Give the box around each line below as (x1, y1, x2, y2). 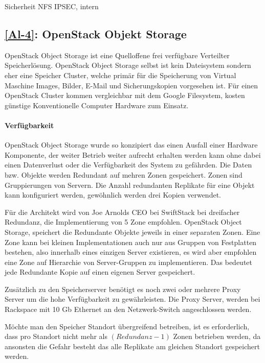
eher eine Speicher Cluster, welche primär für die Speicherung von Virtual (5, 69, 236, 80)
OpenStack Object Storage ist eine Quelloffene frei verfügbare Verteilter (5, 50, 230, 60)
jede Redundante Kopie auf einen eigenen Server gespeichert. (5, 267, 195, 277)
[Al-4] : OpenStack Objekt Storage (5, 26, 187, 41)
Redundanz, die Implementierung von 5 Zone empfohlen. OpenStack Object (5, 216, 242, 227)
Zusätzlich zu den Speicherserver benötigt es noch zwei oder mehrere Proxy (5, 283, 241, 294)
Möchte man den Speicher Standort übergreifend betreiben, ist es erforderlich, (5, 321, 250, 331)
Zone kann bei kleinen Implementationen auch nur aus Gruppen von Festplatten (5, 236, 257, 247)
